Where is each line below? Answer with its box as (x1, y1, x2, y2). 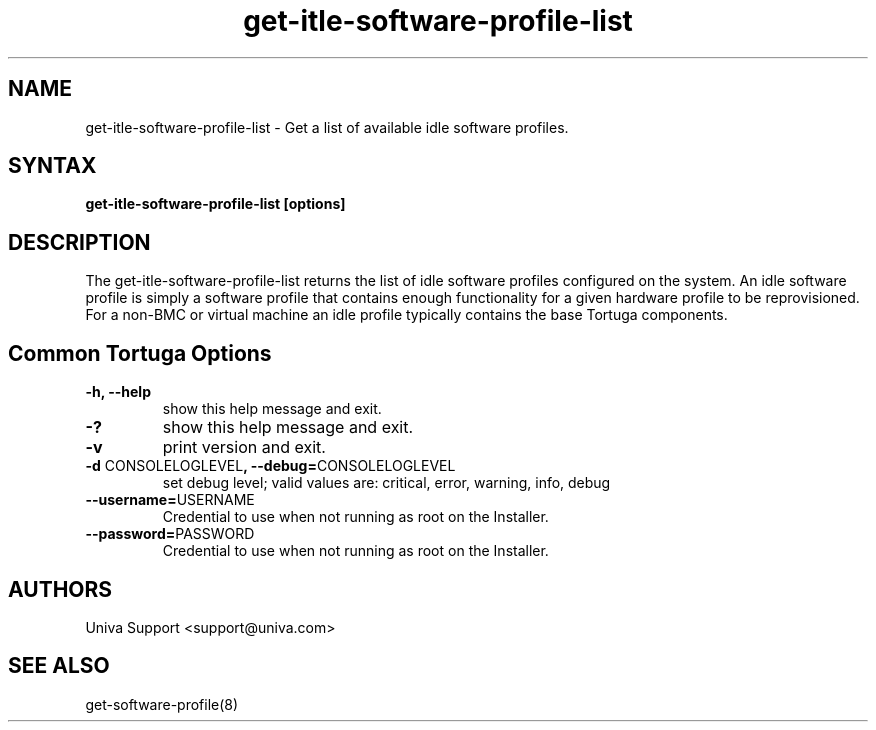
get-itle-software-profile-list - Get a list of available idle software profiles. (85, 118, 569, 136)
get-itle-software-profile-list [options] (85, 195, 346, 213)
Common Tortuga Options (8, 340, 272, 366)
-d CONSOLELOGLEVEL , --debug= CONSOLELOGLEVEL (85, 457, 456, 475)
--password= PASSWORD (85, 525, 255, 543)
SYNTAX (8, 153, 97, 179)
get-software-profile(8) (85, 695, 239, 713)
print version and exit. (162, 437, 326, 458)
